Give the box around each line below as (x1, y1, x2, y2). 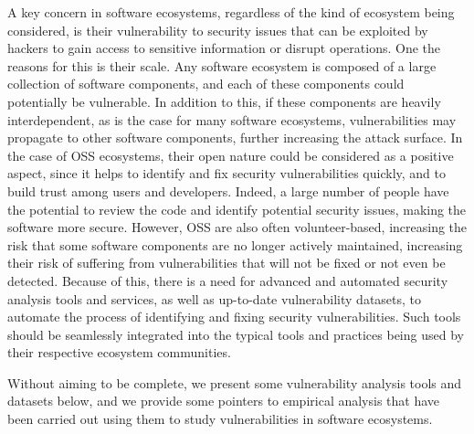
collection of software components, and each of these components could (7, 74, 405, 93)
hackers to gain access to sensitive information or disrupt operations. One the (7, 38, 440, 58)
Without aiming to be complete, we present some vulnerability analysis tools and (7, 373, 462, 392)
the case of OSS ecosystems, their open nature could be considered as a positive (7, 145, 454, 164)
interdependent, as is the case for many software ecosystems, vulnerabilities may (7, 110, 457, 129)
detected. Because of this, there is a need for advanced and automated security (7, 270, 448, 290)
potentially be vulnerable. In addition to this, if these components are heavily (7, 91, 441, 111)
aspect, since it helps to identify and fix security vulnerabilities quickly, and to (7, 164, 447, 183)
